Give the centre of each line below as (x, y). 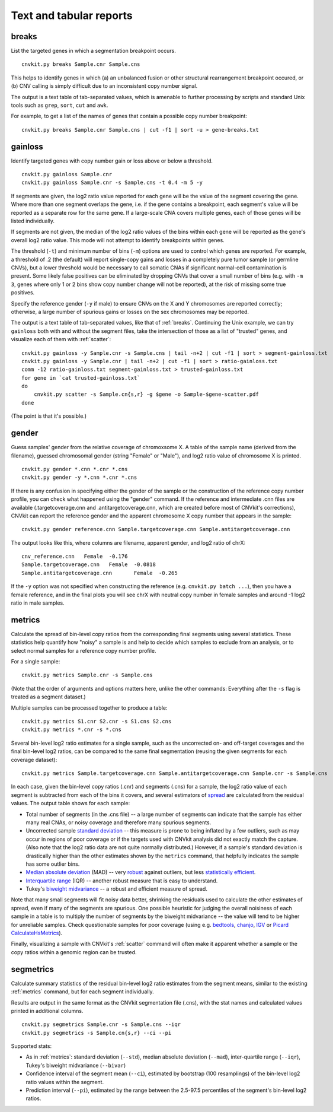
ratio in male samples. (38, 603)
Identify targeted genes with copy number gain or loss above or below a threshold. (112, 161)
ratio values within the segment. (65, 1082)
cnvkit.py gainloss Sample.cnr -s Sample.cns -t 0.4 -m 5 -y (112, 183)
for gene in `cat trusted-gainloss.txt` (81, 378)
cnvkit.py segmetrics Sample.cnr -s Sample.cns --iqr (101, 1024)
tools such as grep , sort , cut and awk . (60, 105)
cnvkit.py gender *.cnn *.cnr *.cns (75, 469)
